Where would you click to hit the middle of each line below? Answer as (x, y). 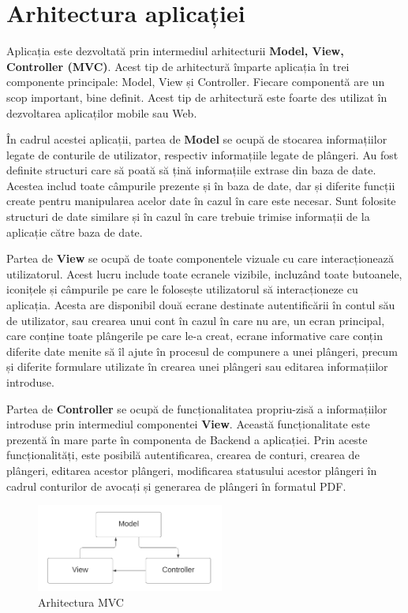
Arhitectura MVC (81, 602)
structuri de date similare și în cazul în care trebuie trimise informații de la (188, 217)
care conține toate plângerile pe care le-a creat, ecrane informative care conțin (195, 336)
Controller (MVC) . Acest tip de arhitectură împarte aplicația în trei (178, 66)
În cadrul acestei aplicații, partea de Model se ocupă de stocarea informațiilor (197, 139)
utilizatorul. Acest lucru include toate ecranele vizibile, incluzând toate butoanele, (204, 273)
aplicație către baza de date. (75, 232)
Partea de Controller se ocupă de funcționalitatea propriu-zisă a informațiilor (197, 408)
